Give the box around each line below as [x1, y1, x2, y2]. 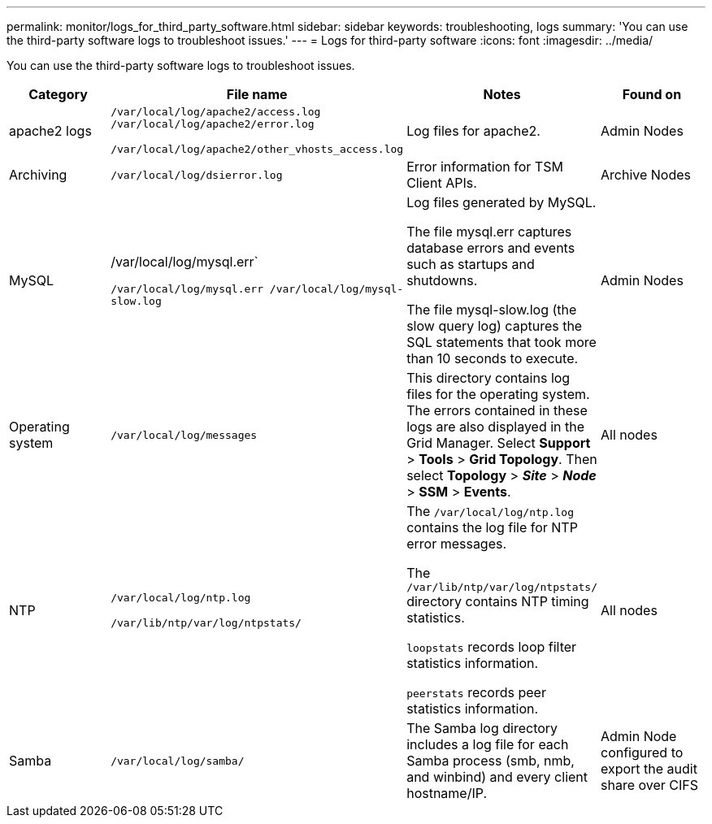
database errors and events [406, 240, 575, 256]
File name [226, 86, 288, 102]
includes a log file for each [406, 736, 569, 752]
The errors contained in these [406, 402, 588, 419]
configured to [600, 744, 684, 761]
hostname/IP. [406, 785, 488, 801]
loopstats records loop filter [406, 639, 577, 655]
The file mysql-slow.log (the [406, 301, 577, 318]
